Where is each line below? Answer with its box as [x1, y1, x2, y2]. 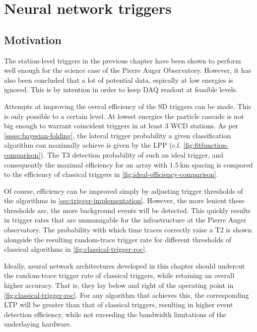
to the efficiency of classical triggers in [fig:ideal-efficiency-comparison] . [4, 169, 218, 179]
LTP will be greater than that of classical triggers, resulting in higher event [4, 299, 233, 310]
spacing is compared [192, 159, 253, 169]
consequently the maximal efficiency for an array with [4, 159, 168, 169]
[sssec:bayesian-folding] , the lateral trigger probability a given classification [4, 130, 231, 140]
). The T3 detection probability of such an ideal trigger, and [40, 149, 224, 160]
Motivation [4, 32, 62, 47]
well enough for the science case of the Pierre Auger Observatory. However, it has [4, 65, 252, 75]
